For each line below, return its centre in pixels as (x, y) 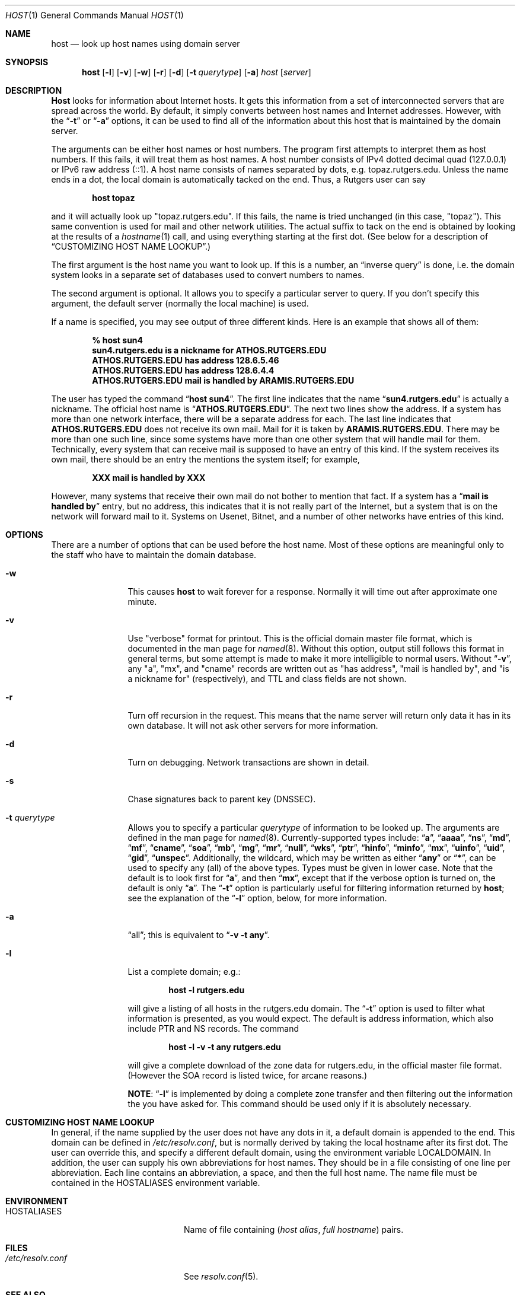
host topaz (114, 198)
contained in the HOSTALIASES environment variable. (156, 1183)
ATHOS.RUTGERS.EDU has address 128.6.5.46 (186, 360)
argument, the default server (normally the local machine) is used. (180, 303)
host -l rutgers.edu (207, 990)
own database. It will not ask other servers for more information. (253, 725)
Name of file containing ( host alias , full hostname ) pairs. (294, 1229)
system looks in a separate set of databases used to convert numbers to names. (208, 275)
